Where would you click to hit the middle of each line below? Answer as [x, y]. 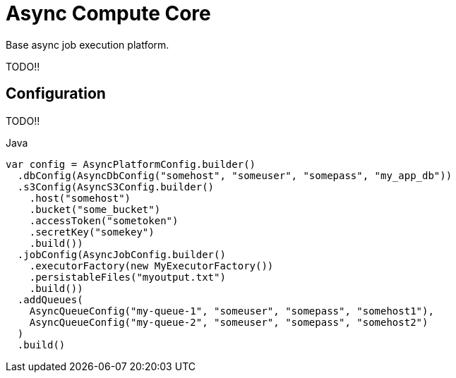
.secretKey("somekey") [92, 232]
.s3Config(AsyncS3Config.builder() [116, 187]
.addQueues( [50, 299]
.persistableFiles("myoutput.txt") [127, 277]
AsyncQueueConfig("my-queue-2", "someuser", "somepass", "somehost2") [229, 322]
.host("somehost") [80, 198]
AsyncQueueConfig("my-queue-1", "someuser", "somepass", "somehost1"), [232, 311]
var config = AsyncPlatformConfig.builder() [131, 164]
